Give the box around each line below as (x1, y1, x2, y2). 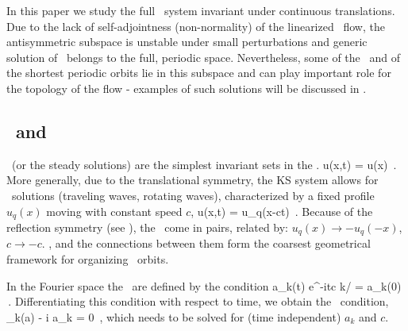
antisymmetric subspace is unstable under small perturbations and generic (6, 33, 368, 50)
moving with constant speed (46, 202, 183, 219)
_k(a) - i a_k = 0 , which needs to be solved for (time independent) (6, 308, 341, 325)
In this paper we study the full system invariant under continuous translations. (6, 2, 395, 18)
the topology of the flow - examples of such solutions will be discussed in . (6, 79, 367, 96)
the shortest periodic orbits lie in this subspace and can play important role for (6, 64, 391, 81)
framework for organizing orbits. (6, 251, 169, 267)
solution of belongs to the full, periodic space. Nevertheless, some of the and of (6, 48, 400, 65)
